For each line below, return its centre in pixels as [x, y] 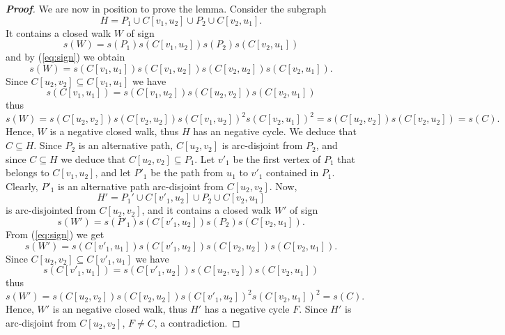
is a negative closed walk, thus [114, 131]
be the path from [187, 172]
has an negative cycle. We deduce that [275, 131]
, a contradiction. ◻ [197, 322]
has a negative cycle [247, 309]
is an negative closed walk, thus [120, 309]
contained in [293, 172]
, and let [113, 172]
